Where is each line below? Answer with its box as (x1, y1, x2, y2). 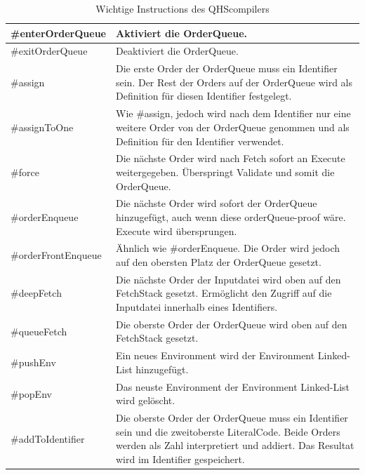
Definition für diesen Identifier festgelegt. (116, 88, 292, 103)
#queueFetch (11, 323, 67, 338)
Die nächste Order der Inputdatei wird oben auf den (116, 272, 341, 286)
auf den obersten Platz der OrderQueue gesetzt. (116, 255, 321, 269)
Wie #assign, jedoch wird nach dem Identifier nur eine (116, 106, 351, 121)
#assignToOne (11, 119, 74, 134)
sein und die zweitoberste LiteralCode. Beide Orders (116, 424, 340, 439)
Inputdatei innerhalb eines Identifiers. (116, 300, 278, 314)
